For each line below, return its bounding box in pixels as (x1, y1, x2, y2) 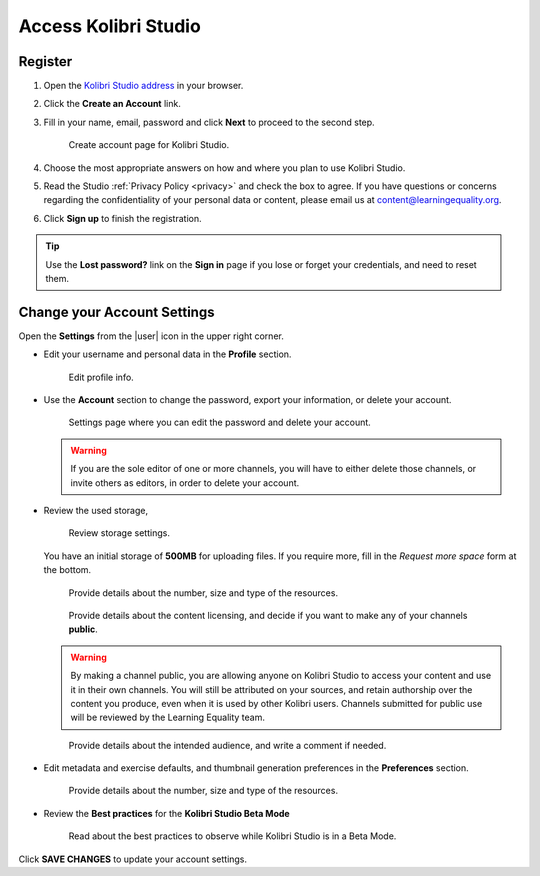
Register (18, 53, 73, 70)
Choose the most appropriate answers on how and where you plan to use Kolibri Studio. (43, 161, 406, 174)
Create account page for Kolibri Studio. (68, 139, 230, 151)
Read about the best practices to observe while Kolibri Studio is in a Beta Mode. (68, 830, 397, 842)
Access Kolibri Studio (18, 15, 202, 37)
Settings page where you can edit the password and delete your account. (68, 416, 372, 429)
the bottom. (43, 564, 92, 576)
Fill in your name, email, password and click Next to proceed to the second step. (43, 116, 375, 128)
